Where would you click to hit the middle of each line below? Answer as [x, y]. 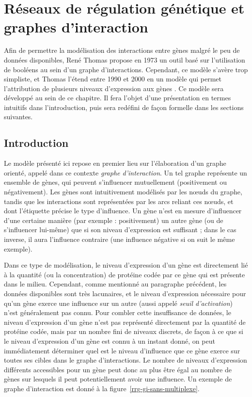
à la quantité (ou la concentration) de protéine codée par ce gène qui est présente [125, 274]
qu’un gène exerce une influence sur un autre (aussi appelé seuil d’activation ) [118, 303]
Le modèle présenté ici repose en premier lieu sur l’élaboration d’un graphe [115, 163]
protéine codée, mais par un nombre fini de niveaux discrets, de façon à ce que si [124, 331]
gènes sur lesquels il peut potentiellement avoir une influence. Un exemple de [118, 379]
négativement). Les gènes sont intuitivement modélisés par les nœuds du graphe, [123, 192]
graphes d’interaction [76, 27]
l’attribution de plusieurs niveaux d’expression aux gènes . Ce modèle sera [114, 88]
